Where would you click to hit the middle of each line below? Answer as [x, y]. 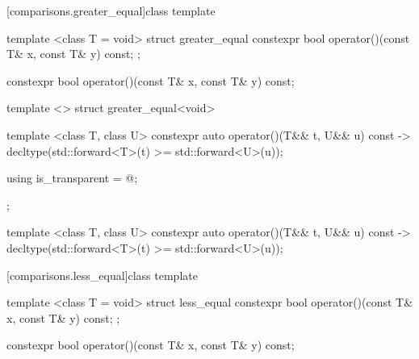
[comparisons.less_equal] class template [102, 275]
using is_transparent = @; [72, 178]
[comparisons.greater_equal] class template [111, 10]
